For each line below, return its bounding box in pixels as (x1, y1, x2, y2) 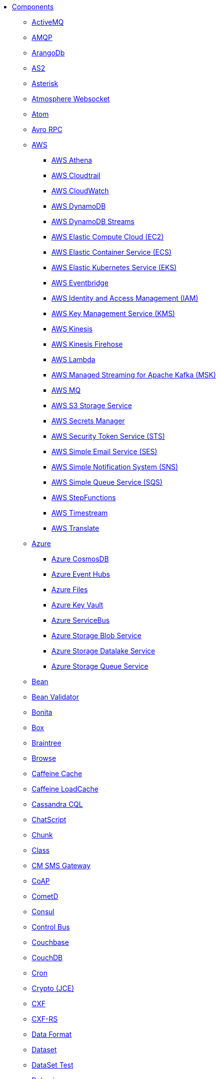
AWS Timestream (51, 509, 108, 517)
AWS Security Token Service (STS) (51, 432, 165, 440)
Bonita (32, 708, 52, 716)
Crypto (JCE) (32, 984, 74, 992)
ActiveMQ (32, 18, 64, 26)
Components (12, 2, 54, 11)
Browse (32, 754, 56, 762)
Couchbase (32, 938, 69, 946)
